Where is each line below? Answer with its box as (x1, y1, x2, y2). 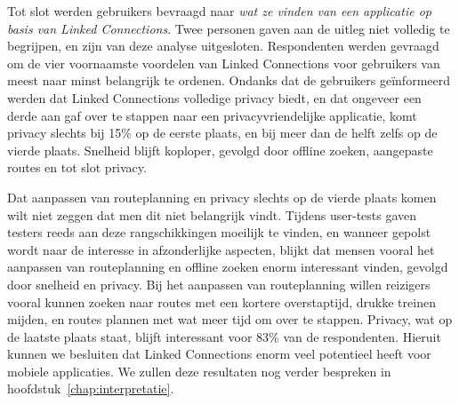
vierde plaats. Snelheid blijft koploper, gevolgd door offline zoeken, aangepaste (7, 140, 433, 159)
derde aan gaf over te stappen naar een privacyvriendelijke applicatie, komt (7, 106, 417, 124)
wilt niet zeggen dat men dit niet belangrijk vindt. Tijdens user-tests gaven (7, 205, 417, 224)
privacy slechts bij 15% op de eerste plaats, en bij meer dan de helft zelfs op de (7, 123, 438, 142)
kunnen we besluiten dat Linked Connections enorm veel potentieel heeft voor (7, 345, 431, 363)
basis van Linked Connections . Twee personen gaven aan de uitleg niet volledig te (7, 19, 450, 37)
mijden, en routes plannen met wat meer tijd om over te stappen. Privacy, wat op (7, 310, 453, 329)
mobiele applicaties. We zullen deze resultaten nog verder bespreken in (7, 361, 391, 380)
